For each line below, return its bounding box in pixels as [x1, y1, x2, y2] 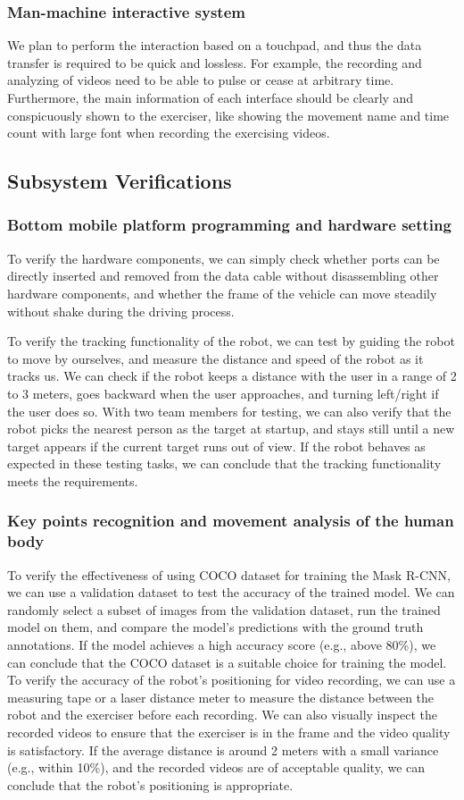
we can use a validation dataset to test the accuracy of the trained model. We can [7, 583, 455, 602]
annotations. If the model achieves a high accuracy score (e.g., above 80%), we [7, 636, 436, 654]
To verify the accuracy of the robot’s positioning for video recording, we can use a [7, 670, 456, 689]
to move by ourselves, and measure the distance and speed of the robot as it [7, 349, 424, 367]
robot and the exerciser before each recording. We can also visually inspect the [7, 705, 437, 724]
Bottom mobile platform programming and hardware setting [7, 214, 452, 236]
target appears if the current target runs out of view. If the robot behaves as [7, 436, 426, 455]
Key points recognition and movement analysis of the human [7, 509, 454, 532]
